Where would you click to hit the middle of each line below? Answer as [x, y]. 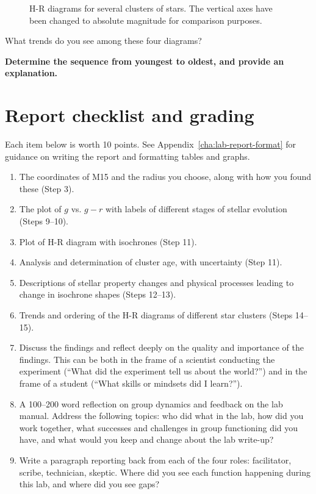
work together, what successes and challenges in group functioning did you [159, 427]
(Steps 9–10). [44, 221]
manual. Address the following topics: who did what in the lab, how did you [161, 416]
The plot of [40, 209]
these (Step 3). [47, 188]
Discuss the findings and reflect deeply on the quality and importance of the [161, 347]
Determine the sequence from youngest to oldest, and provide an [145, 61]
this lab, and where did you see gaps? [89, 484]
